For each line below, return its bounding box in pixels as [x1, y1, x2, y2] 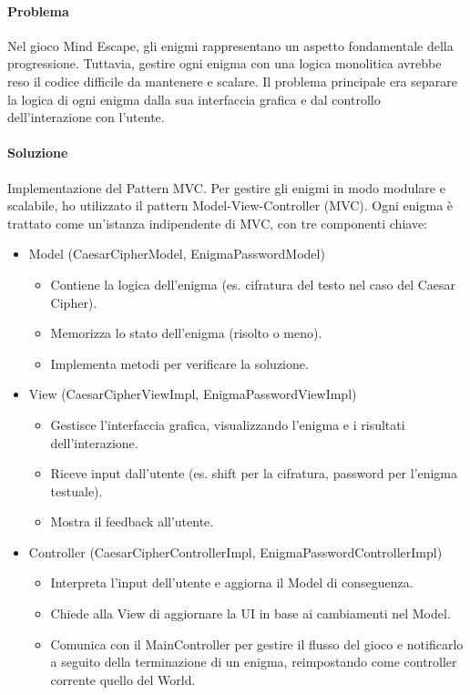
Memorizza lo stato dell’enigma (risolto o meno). [50, 323, 322, 342]
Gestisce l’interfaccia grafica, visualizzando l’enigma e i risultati [50, 414, 405, 434]
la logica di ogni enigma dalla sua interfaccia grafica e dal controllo [7, 89, 381, 108]
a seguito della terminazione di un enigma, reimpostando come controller [50, 652, 457, 671]
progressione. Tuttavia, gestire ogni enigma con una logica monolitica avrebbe [7, 54, 442, 73]
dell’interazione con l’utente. [7, 107, 165, 127]
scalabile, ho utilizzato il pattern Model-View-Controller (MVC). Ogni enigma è [7, 196, 454, 215]
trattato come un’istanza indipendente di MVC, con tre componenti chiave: [7, 213, 427, 232]
